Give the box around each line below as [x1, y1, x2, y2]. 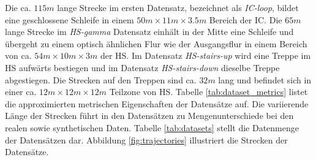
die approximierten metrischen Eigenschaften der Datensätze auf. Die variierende [5, 97, 309, 110]
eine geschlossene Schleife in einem [5, 13, 134, 26]
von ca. [5, 49, 32, 62]
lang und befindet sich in [218, 73, 312, 86]
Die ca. [5, 1, 31, 13]
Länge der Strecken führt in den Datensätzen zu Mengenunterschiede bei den [5, 109, 294, 122]
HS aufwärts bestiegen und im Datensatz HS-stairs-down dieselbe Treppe [5, 61, 280, 74]
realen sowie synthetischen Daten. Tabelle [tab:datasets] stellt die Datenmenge [5, 121, 299, 134]
